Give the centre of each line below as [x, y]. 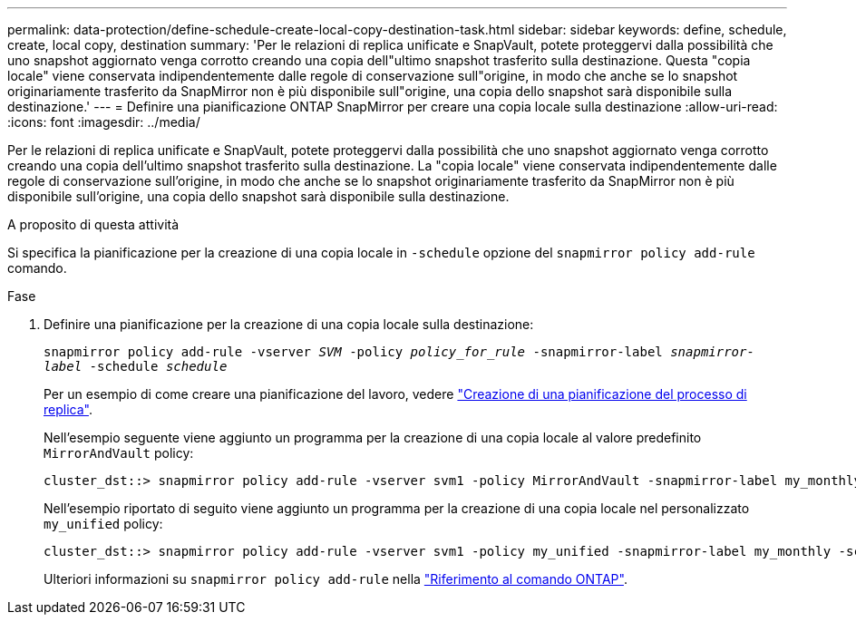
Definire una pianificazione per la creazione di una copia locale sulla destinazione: [289, 324]
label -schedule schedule [136, 366]
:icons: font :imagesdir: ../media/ [104, 122]
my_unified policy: [103, 524]
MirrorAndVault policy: [119, 453]
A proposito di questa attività [93, 224]
